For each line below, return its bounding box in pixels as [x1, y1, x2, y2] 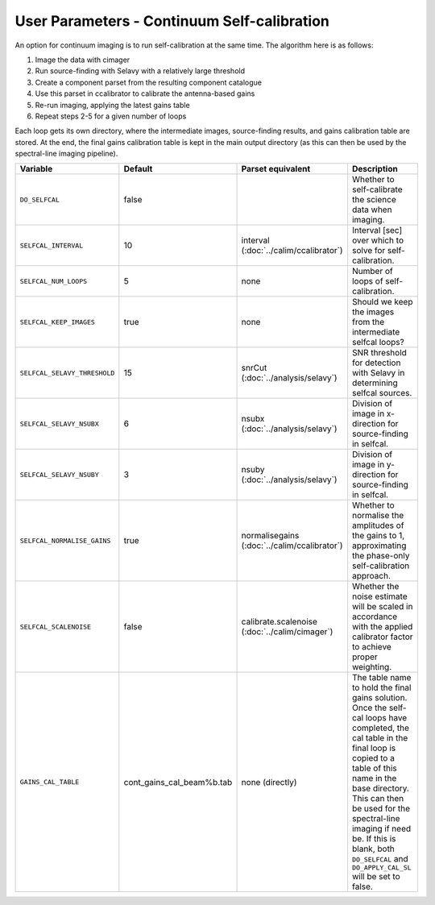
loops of [351, 276, 383, 287]
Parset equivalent [241, 164, 311, 175]
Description [351, 164, 398, 175]
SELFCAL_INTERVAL [19, 241, 84, 250]
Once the [351, 702, 387, 713]
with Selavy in [351, 367, 405, 379]
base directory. [351, 783, 410, 794]
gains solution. [351, 692, 408, 704]
